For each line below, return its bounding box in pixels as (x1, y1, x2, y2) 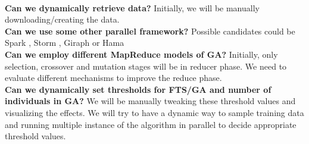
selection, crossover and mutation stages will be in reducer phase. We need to (5, 60, 287, 72)
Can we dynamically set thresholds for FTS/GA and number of (5, 83, 271, 95)
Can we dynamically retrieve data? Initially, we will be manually (5, 1, 260, 14)
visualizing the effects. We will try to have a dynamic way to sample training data (5, 106, 304, 118)
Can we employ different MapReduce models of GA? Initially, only (5, 48, 278, 60)
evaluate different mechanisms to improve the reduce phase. (5, 71, 222, 84)
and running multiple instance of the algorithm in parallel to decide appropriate (5, 118, 296, 130)
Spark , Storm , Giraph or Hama (5, 36, 124, 49)
